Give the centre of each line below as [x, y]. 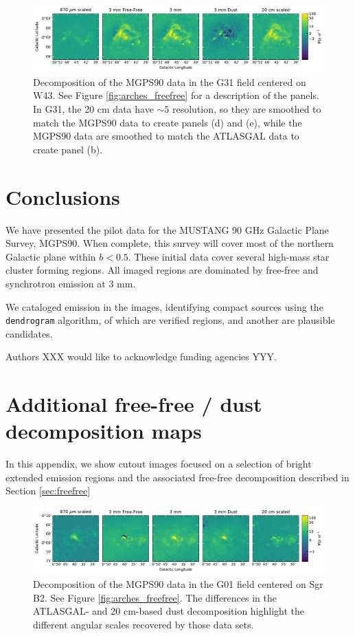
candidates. [29, 333]
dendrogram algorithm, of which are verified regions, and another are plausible [170, 320]
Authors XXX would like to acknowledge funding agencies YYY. [141, 357]
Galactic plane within [51, 256]
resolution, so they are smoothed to [247, 109]
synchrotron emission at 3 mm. [71, 283]
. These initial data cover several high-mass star [229, 256]
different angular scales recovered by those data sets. [144, 624]
